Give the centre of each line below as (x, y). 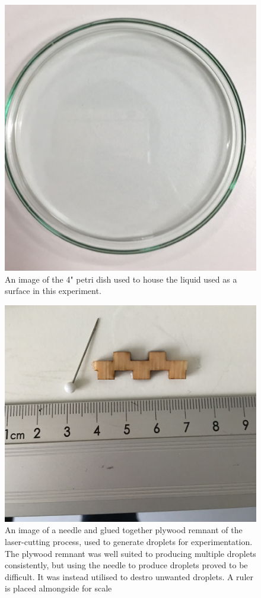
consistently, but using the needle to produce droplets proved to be (126, 565)
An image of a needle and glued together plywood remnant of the (124, 530)
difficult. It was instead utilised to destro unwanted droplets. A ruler (129, 576)
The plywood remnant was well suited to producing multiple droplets (130, 553)
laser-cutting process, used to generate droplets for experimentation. (129, 542)
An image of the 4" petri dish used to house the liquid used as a (121, 279)
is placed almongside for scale (58, 588)
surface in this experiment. (53, 291)
